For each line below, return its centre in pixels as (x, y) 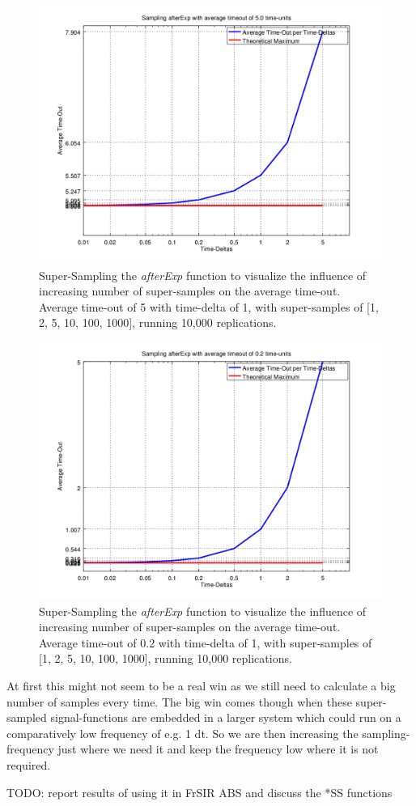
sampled (27, 717)
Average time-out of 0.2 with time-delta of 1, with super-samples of (206, 642)
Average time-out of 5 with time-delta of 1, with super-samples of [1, (209, 306)
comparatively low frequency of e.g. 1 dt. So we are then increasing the (183, 733)
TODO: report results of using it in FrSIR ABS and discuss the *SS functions (200, 792)
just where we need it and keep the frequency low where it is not (218, 749)
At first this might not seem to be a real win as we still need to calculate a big (201, 685)
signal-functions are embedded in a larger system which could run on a (226, 717)
